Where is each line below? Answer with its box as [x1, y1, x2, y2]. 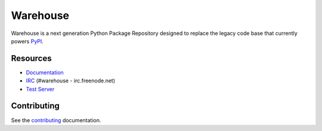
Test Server [26, 85, 55, 92]
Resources [11, 53, 52, 63]
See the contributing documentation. [11, 116, 101, 124]
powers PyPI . [11, 37, 44, 44]
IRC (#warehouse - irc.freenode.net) [26, 77, 116, 84]
